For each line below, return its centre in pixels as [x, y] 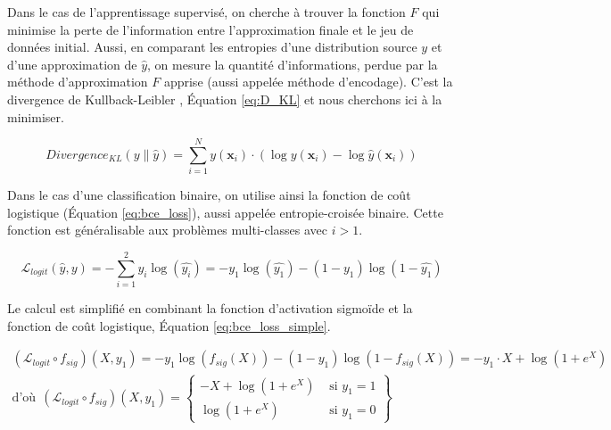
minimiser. [36, 116]
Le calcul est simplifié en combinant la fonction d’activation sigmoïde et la [210, 308]
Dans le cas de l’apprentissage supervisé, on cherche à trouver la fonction [206, 12]
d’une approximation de [72, 64]
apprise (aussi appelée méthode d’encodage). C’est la [308, 82]
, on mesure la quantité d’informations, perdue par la [293, 64]
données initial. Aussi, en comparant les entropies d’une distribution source [212, 47]
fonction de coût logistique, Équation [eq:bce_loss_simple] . [169, 325]
